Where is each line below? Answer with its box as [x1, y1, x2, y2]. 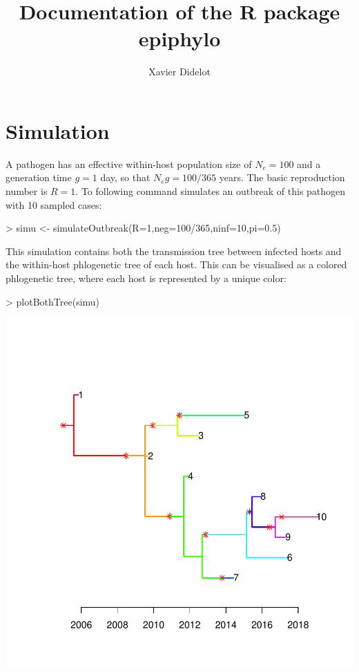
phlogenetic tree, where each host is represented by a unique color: [6, 271, 287, 285]
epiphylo [138, 24, 221, 53]
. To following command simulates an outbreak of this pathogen [75, 184, 346, 198]
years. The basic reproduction [219, 170, 345, 185]
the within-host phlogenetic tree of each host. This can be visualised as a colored [6, 257, 347, 272]
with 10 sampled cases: [6, 197, 102, 212]
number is [6, 184, 48, 198]
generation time [6, 170, 72, 185]
